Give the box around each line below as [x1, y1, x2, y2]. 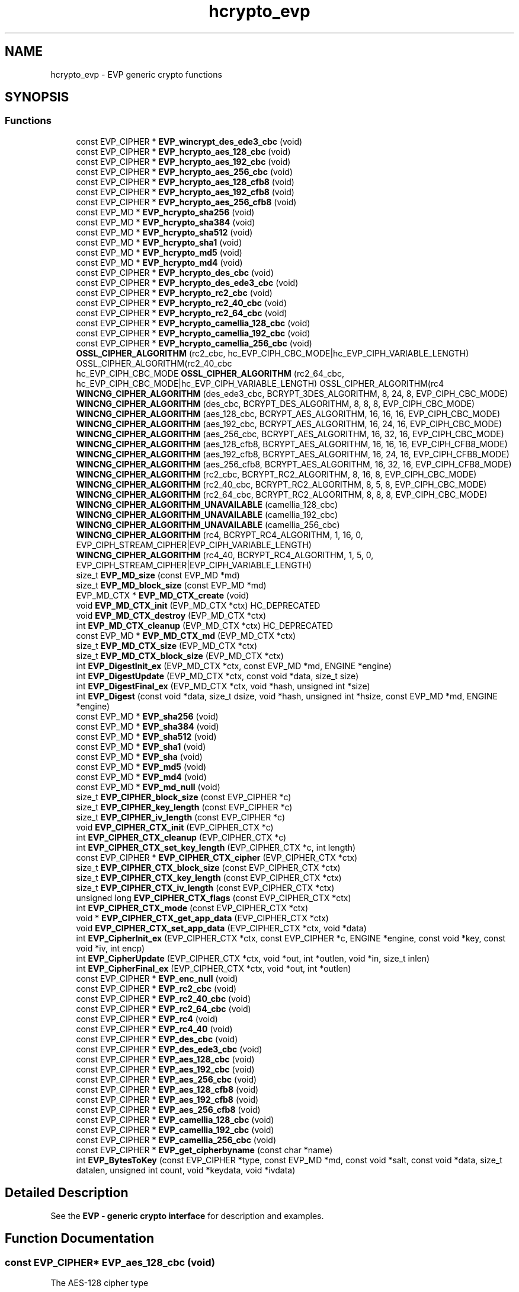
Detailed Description [5, 1185, 129, 1201]
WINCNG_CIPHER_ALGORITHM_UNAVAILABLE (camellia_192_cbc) [76, 509, 338, 520]
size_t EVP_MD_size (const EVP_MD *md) [76, 569, 240, 580]
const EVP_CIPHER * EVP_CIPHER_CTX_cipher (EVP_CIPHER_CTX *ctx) [76, 852, 358, 863]
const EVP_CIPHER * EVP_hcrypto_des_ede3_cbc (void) [76, 277, 299, 288]
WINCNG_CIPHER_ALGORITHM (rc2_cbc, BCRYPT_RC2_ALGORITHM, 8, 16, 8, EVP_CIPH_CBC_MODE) [76, 469, 477, 479]
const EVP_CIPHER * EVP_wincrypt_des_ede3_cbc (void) [76, 136, 303, 147]
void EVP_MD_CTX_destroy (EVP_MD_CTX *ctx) [76, 610, 267, 620]
